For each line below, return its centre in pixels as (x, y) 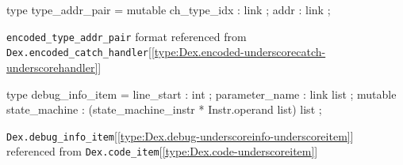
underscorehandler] (52, 67)
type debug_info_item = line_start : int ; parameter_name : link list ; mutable (201, 94)
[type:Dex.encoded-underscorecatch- (238, 52)
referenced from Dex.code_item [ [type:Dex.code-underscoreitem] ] (162, 151)
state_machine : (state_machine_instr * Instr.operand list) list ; (164, 109)
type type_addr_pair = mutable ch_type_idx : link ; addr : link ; (169, 9)
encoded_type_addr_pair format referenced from (127, 36)
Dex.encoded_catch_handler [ (79, 52)
